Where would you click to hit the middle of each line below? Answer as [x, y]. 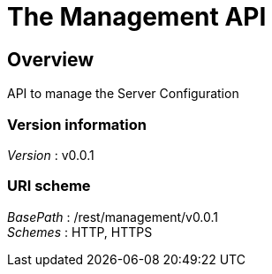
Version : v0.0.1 [51, 155]
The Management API [137, 17]
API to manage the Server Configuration [123, 94]
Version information [77, 124]
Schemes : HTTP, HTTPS [80, 232]
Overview [51, 59]
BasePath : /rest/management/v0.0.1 [113, 217]
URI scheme [49, 186]
